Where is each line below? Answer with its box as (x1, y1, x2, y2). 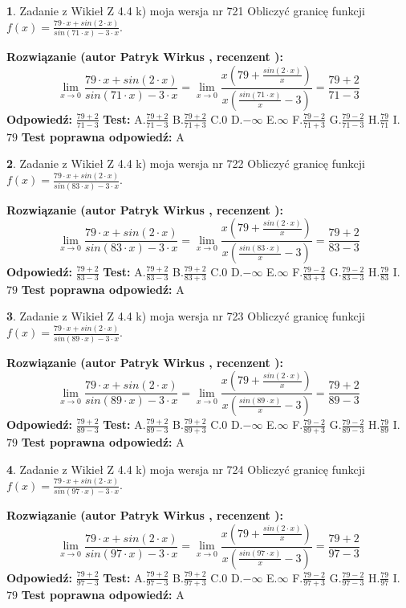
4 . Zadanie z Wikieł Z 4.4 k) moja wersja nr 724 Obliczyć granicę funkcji (6, 460, 365, 477)
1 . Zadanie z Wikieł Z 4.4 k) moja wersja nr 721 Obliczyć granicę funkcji (6, 2, 365, 18)
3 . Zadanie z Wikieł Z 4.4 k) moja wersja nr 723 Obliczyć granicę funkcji (6, 308, 365, 324)
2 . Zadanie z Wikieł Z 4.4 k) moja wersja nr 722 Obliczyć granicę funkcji (6, 155, 365, 172)
